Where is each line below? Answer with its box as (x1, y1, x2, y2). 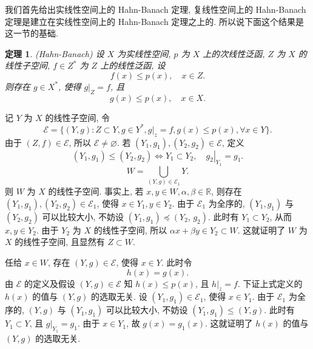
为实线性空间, (117, 47, 171, 60)
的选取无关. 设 (91, 290, 147, 303)
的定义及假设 (24, 277, 75, 289)
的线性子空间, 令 (45, 111, 110, 123)
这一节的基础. (5, 27, 58, 40)
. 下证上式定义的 (237, 277, 303, 289)
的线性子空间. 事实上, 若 (48, 185, 144, 198)
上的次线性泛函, (203, 47, 265, 60)
